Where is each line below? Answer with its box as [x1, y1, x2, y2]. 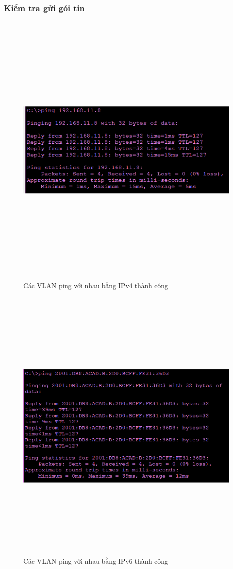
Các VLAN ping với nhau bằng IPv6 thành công [23, 556, 168, 566]
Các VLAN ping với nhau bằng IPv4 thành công [23, 280, 168, 290]
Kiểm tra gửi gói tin [4, 1, 85, 14]
